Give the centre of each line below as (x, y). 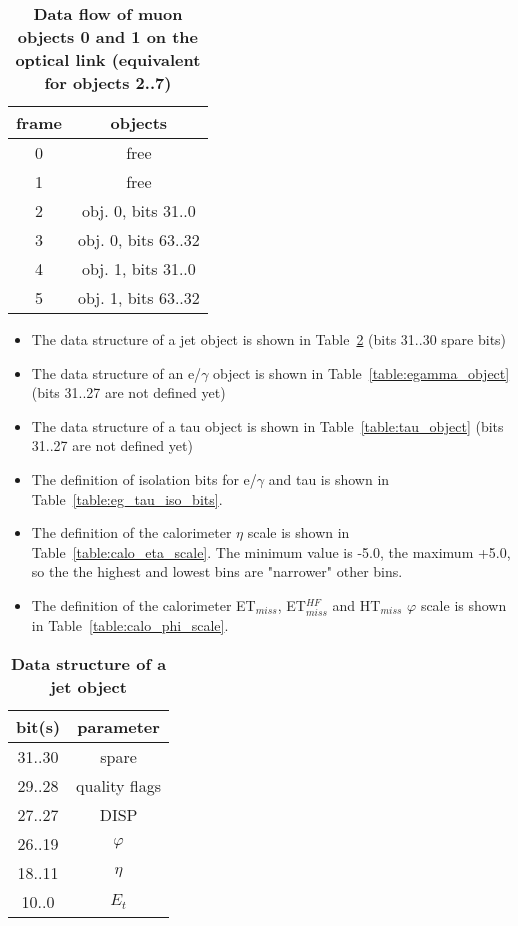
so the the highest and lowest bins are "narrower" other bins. (217, 571)
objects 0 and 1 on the (108, 36)
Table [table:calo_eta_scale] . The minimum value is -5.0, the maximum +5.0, (271, 551)
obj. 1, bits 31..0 (138, 268)
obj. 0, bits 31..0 (138, 210)
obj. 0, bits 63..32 (138, 239)
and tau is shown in (329, 478)
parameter (118, 726)
